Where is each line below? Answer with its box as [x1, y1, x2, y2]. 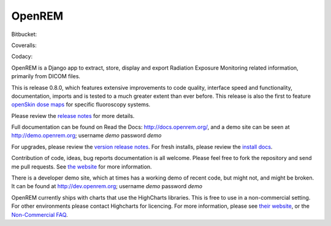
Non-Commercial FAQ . [11, 211, 68, 218]
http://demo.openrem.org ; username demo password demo [11, 132, 162, 139]
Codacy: [11, 53, 33, 60]
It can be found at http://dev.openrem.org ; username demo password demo [11, 183, 202, 190]
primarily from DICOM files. [11, 73, 81, 80]
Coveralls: [11, 42, 37, 49]
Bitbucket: [11, 31, 37, 38]
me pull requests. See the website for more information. [11, 162, 153, 170]
